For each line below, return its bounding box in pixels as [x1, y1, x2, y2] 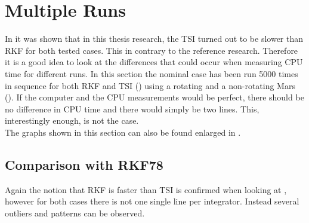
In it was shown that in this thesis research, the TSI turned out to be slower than [5, 32, 304, 45]
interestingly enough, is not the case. [5, 114, 139, 127]
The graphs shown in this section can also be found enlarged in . [5, 126, 241, 138]
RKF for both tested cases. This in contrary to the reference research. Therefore [5, 44, 298, 56]
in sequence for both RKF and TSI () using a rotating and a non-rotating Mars [5, 79, 295, 91]
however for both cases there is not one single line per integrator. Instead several [5, 195, 299, 207]
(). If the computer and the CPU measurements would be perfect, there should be [5, 91, 304, 103]
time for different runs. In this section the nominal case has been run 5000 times [5, 67, 298, 80]
